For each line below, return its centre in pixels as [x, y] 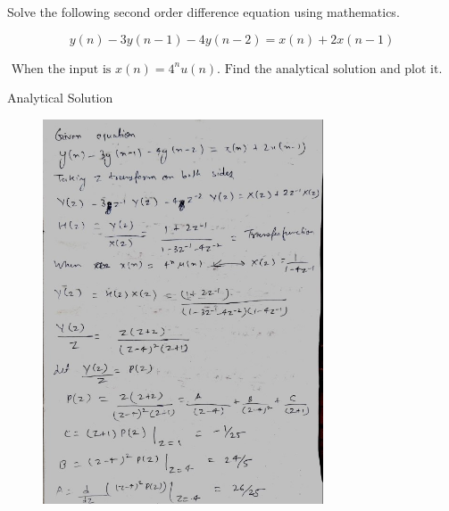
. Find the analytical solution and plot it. [330, 69]
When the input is [61, 69]
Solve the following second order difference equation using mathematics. [204, 12]
